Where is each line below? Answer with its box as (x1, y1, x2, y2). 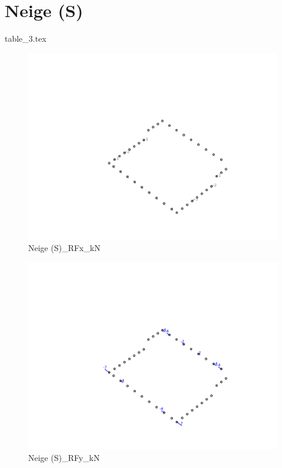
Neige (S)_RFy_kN (28, 451, 100, 463)
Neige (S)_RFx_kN (28, 242, 100, 254)
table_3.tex (5, 32, 46, 45)
